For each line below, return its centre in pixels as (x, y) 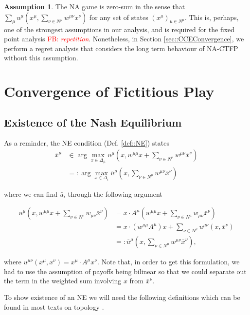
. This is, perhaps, (212, 17)
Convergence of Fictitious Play (109, 91)
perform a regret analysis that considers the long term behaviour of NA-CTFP (121, 48)
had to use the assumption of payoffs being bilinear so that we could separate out (125, 271)
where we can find (31, 194)
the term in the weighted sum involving (63, 281)
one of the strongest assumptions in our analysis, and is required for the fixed (119, 29)
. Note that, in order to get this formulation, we (168, 262)
